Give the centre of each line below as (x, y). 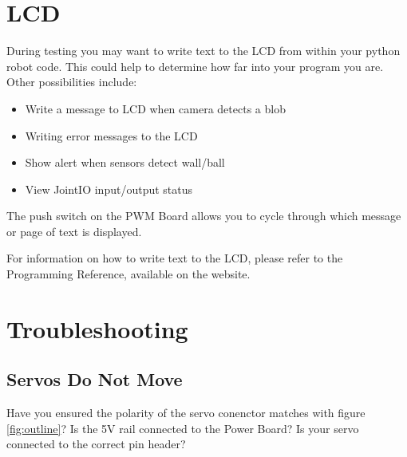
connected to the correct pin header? (96, 444)
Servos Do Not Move (95, 379)
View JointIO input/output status (109, 189)
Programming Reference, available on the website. (128, 274)
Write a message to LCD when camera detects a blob (155, 108)
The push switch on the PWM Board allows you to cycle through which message (204, 216)
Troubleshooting (97, 328)
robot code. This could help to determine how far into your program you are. (195, 66)
